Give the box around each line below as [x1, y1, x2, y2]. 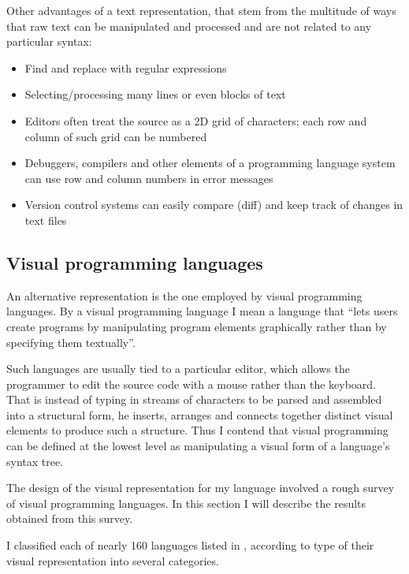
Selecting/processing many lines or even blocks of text [24, 86, 286, 102]
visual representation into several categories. [6, 552, 219, 568]
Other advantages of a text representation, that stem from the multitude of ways [6, 2, 396, 18]
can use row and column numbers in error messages [24, 170, 273, 186]
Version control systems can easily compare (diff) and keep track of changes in [24, 196, 403, 213]
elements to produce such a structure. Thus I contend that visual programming [6, 422, 389, 438]
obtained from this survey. [6, 510, 133, 527]
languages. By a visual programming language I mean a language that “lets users [6, 303, 398, 319]
